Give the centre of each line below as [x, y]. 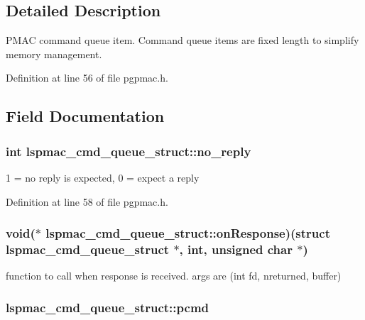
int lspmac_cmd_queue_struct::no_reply [129, 151]
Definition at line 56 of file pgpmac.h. [87, 78]
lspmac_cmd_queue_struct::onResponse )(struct [188, 233]
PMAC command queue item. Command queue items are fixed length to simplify [182, 40]
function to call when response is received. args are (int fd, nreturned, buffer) [174, 276]
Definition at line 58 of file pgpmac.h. [87, 201]
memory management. [54, 54]
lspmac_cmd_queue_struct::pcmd [108, 307]
